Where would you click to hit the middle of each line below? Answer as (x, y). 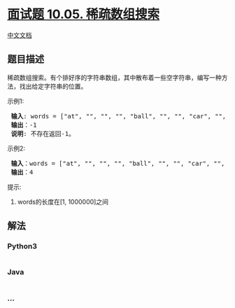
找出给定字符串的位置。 (53, 86)
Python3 (22, 246)
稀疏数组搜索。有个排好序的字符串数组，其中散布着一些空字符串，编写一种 (114, 77)
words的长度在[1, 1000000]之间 (63, 202)
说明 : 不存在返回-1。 (43, 133)
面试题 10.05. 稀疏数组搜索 (84, 14)
